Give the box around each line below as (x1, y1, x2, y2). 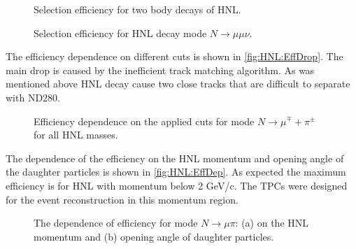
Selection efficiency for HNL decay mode (34, 25, 207, 40)
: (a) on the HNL (235, 215, 309, 230)
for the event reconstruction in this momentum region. (6, 192, 238, 206)
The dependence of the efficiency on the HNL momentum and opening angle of (6, 150, 344, 165)
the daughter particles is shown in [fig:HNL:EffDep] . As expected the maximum (6, 164, 346, 179)
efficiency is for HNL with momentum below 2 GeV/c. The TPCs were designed (6, 178, 348, 192)
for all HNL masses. (34, 127, 118, 142)
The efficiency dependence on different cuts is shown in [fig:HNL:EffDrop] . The (6, 49, 343, 64)
